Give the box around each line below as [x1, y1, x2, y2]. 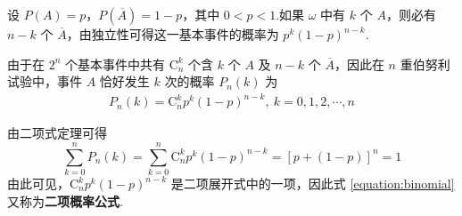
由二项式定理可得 [7, 124, 107, 142]
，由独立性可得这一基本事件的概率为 [66, 25, 279, 43]
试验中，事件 [7, 72, 82, 91]
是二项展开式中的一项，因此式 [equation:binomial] [170, 174, 455, 193]
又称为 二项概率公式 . [7, 191, 123, 210]
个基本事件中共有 [65, 54, 166, 73]
